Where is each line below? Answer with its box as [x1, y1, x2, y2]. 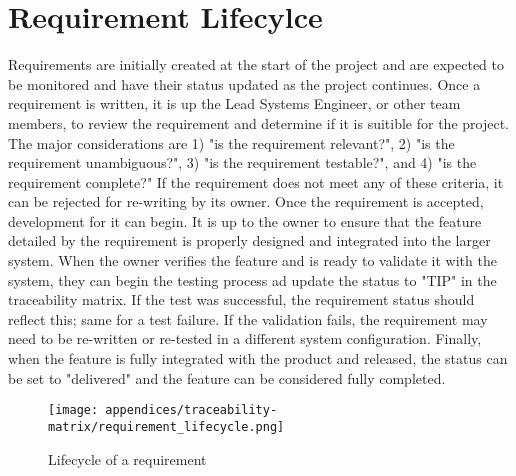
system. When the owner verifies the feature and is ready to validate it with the [8, 250, 497, 271]
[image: [48, 403, 99, 418]
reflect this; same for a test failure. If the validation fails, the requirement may [8, 308, 488, 329]
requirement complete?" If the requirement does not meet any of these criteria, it [8, 171, 504, 192]
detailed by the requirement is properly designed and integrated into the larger [8, 230, 491, 251]
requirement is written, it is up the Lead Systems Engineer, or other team [8, 93, 461, 114]
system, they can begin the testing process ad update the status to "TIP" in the [8, 269, 497, 290]
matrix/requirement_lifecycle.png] [48, 419, 285, 434]
